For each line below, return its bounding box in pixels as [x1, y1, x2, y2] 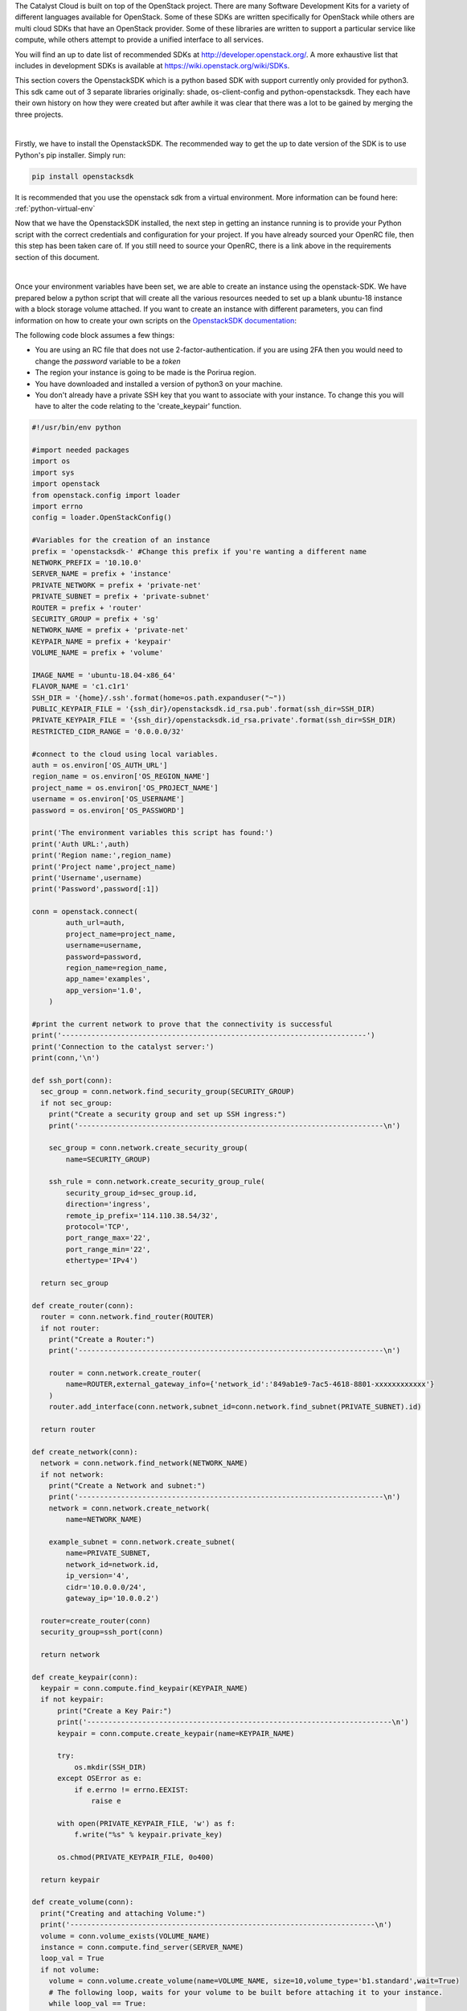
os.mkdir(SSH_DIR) [73, 1762, 147, 1771]
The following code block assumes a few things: [14, 330, 175, 339]
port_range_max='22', [65, 1233, 151, 1243]
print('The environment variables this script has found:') [31, 829, 274, 837]
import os [31, 457, 71, 466]
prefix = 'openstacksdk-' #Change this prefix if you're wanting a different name [31, 547, 367, 556]
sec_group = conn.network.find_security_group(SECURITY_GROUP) [40, 1087, 295, 1096]
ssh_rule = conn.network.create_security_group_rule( [48, 1177, 265, 1186]
